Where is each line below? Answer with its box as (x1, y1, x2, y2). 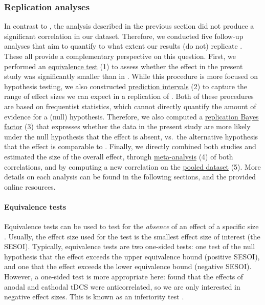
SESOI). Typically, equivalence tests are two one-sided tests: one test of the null (4, 241, 255, 252)
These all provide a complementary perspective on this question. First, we (4, 51, 236, 61)
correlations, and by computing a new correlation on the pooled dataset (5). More (4, 161, 261, 172)
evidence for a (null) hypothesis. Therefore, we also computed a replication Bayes (4, 111, 259, 121)
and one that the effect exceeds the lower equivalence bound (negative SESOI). (4, 261, 252, 272)
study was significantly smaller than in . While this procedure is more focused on (4, 71, 258, 82)
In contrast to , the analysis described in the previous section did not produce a (4, 21, 254, 31)
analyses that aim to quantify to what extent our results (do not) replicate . (4, 40, 242, 51)
